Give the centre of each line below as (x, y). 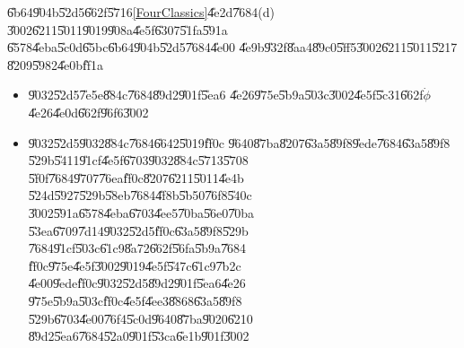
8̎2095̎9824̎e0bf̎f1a (55, 64)
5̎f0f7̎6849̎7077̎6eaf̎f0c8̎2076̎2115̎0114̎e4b (136, 177)
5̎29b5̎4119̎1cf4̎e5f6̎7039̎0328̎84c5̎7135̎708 (138, 160)
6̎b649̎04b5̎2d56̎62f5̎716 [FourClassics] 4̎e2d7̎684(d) (141, 12)
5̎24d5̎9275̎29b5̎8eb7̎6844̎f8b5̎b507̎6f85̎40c (140, 195)
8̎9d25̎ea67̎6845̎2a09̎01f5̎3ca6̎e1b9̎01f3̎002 (139, 336)
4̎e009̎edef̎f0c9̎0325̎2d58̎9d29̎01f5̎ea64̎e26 (137, 283)
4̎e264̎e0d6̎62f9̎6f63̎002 (88, 112)
